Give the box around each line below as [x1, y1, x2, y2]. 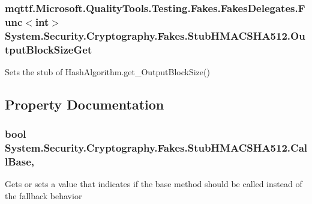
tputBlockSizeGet [5, 42, 92, 57]
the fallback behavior [5, 190, 82, 202]
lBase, [5, 154, 35, 169]
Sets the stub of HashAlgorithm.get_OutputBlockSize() [5, 65, 210, 78]
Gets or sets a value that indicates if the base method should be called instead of [5, 178, 302, 190]
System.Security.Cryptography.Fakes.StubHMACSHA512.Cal [5, 140, 308, 155]
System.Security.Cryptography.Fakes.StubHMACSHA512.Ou [5, 28, 305, 43]
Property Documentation [5, 94, 164, 113]
